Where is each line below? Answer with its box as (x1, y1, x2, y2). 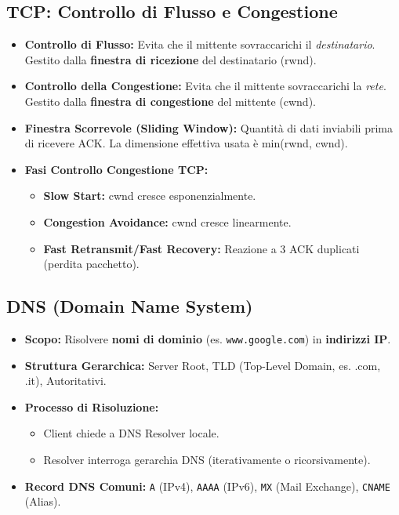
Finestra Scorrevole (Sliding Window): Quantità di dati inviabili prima (24, 119, 393, 136)
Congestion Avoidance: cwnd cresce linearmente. (43, 213, 292, 230)
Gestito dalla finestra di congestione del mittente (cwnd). (24, 92, 316, 109)
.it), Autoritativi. (24, 372, 107, 389)
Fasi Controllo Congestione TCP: (24, 161, 209, 177)
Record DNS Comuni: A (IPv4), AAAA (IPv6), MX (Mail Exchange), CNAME (24, 477, 390, 494)
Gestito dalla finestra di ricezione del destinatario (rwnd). (24, 51, 317, 67)
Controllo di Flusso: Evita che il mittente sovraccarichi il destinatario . (24, 36, 375, 53)
